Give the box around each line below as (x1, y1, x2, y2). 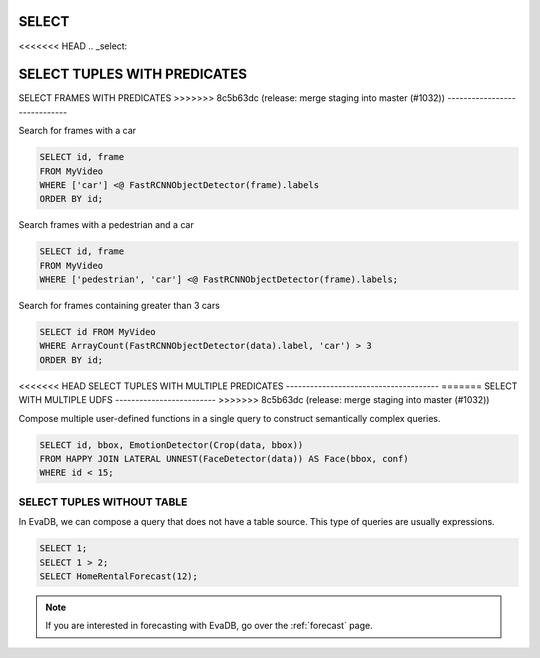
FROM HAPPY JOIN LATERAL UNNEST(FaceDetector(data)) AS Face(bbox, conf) (39, 453, 409, 464)
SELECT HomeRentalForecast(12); (39, 570, 199, 582)
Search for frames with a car (18, 125, 137, 137)
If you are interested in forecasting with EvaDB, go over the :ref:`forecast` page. (45, 620, 374, 632)
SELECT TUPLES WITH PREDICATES (18, 66, 247, 83)
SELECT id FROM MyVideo (39, 326, 157, 338)
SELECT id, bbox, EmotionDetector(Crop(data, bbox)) (39, 439, 304, 450)
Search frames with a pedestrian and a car (18, 219, 194, 231)
